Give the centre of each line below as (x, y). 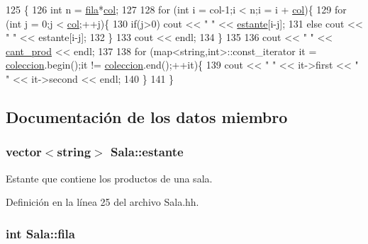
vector (24, 152)
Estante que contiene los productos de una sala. (109, 178)
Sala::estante (147, 152)
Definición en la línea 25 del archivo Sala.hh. (102, 202)
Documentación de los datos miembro (147, 116)
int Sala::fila (40, 233)
